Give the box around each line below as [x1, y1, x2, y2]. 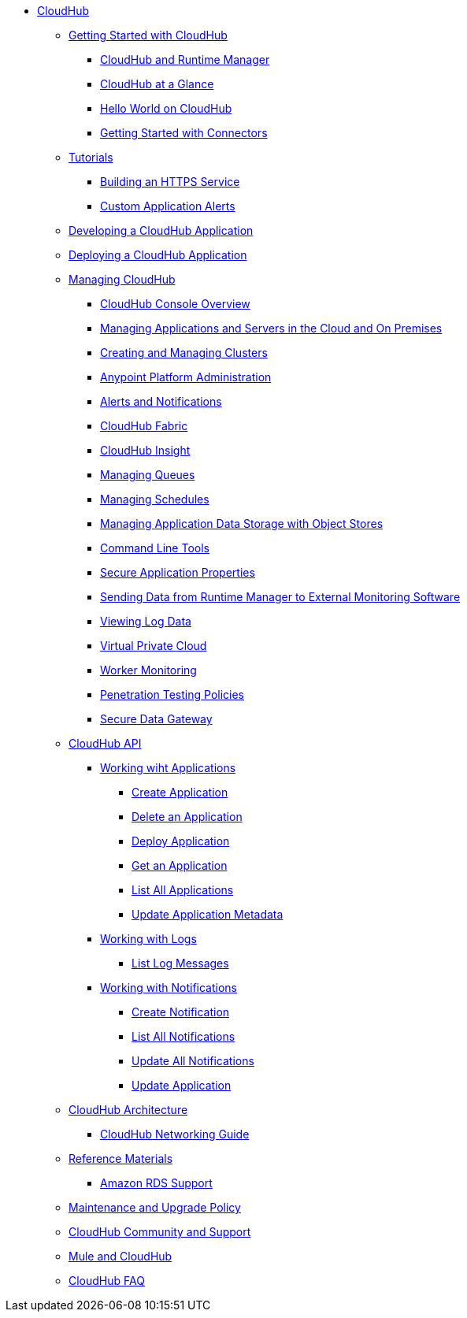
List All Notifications [132, 1030, 235, 1043]
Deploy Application [132, 834, 230, 848]
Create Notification [132, 1005, 230, 1019]
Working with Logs [100, 932, 197, 945]
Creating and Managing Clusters [100, 346, 268, 359]
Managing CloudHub [69, 273, 176, 286]
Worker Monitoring [100, 663, 197, 677]
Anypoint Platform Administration [100, 370, 272, 384]
